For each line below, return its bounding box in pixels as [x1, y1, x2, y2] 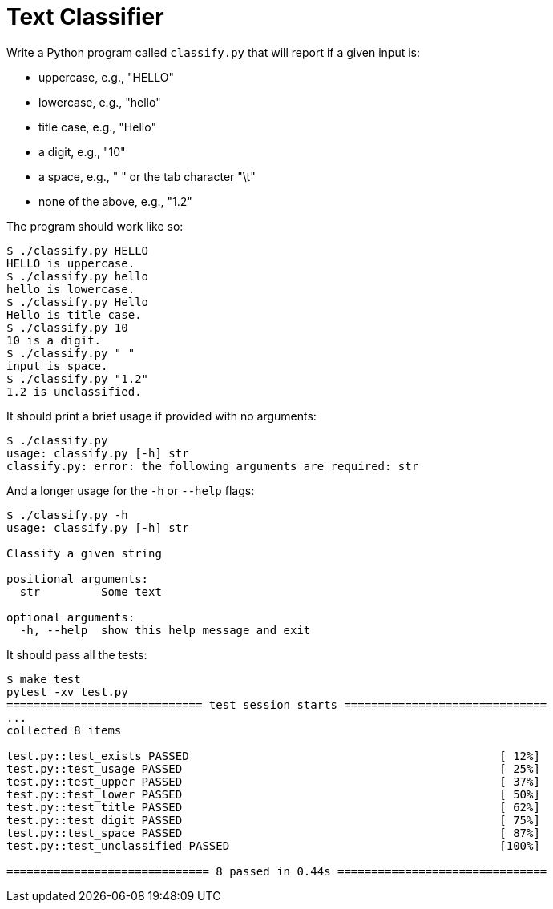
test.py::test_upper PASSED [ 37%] [6, 774, 540, 788]
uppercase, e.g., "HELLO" [38, 70, 174, 84]
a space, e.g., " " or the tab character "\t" [38, 169, 256, 183]
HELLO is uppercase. [6, 256, 135, 270]
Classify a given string [6, 546, 162, 560]
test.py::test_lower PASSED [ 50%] [6, 787, 540, 801]
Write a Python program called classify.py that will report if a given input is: [6, 45, 421, 59]
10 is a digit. [6, 333, 102, 347]
